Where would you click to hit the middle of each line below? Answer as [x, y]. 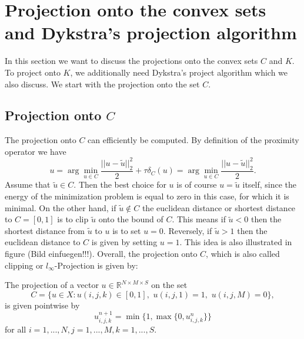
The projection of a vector [52, 285]
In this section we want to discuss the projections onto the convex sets [131, 61]
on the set [169, 285]
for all [16, 329]
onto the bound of [131, 219]
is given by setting [124, 242]
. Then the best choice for [120, 184]
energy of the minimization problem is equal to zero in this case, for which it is [147, 196]
